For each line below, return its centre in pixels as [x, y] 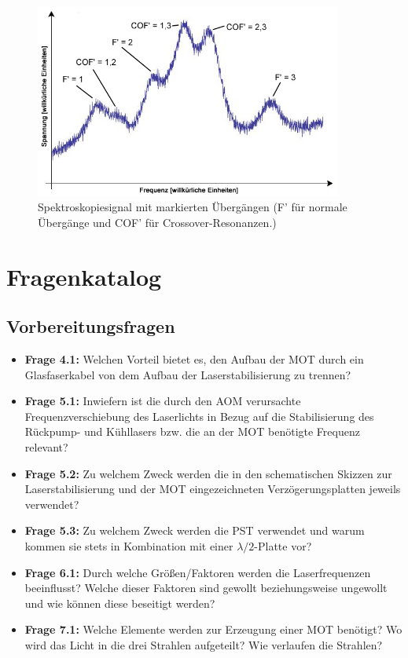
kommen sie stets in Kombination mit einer [129, 545]
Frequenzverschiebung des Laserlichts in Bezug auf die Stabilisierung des [199, 416]
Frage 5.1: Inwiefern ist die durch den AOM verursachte [163, 401]
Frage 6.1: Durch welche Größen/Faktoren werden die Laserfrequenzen [198, 572]
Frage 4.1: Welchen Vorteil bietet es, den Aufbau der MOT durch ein [194, 359]
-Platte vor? [283, 545]
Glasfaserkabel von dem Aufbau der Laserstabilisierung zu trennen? [188, 374]
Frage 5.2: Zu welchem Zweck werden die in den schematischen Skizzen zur [208, 473]
